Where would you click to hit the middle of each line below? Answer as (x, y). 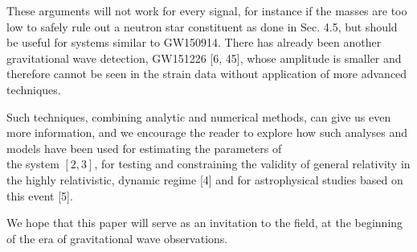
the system (33, 164)
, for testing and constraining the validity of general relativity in (252, 164)
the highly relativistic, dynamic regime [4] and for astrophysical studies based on (205, 179)
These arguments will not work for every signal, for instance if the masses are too (207, 10)
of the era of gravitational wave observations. (117, 238)
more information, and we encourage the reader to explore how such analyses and (207, 132)
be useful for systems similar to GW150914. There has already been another (194, 42)
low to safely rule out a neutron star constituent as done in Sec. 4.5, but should (202, 26)
